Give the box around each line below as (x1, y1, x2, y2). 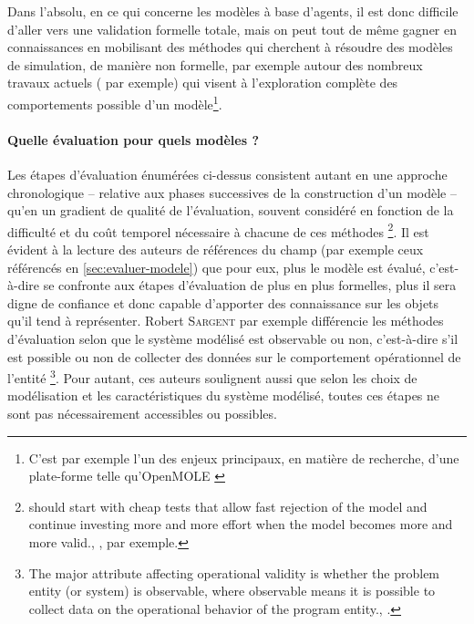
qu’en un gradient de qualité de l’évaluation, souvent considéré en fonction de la (7, 201, 454, 220)
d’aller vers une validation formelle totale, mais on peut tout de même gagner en (7, 19, 458, 38)
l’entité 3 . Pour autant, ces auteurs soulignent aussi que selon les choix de (7, 366, 417, 387)
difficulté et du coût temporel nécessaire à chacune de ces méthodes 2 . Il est (7, 219, 429, 241)
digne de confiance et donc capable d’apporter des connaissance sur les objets (7, 293, 439, 312)
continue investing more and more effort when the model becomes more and (28, 515, 453, 534)
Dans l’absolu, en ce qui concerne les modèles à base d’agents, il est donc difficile (7, 2, 459, 20)
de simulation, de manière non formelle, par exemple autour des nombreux (7, 55, 423, 74)
